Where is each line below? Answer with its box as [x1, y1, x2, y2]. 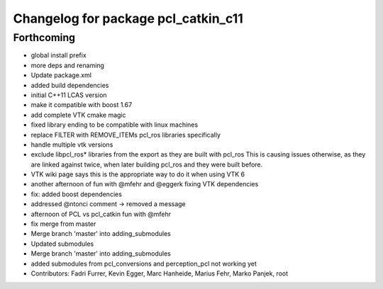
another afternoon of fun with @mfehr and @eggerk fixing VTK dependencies [30, 180, 259, 188]
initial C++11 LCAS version [30, 91, 107, 99]
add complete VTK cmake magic [30, 110, 126, 119]
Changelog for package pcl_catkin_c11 [13, 11, 244, 26]
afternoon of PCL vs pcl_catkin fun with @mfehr [30, 210, 172, 218]
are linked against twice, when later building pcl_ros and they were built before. [30, 160, 263, 169]
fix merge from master [30, 220, 96, 228]
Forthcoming [13, 31, 76, 44]
